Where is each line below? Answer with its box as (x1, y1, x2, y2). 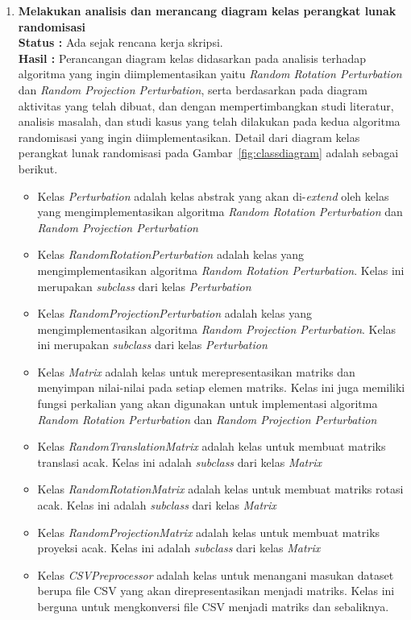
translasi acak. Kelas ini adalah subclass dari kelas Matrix (37, 453, 322, 470)
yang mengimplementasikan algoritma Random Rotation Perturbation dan (37, 203, 403, 220)
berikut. (18, 160, 58, 177)
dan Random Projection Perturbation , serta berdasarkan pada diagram (18, 81, 367, 98)
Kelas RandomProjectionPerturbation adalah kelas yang (37, 305, 312, 322)
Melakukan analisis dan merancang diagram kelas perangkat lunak (18, 2, 396, 19)
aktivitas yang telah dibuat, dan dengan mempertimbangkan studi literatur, (18, 97, 394, 114)
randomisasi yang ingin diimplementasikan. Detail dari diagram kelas (18, 128, 360, 145)
